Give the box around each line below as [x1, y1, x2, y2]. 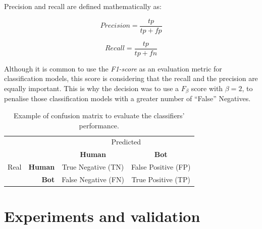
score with [191, 83, 223, 93]
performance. [79, 120, 119, 130]
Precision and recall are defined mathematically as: [4, 1, 162, 11]
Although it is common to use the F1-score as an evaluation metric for [4, 63, 222, 73]
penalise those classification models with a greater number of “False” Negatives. [4, 93, 251, 104]
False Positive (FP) [131, 162, 191, 172]
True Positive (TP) [131, 174, 190, 184]
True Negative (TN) [62, 162, 124, 172]
